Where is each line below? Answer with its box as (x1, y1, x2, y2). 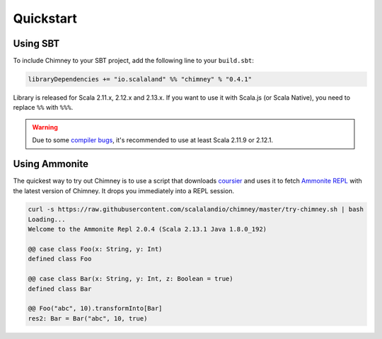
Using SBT (13, 38, 60, 50)
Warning (32, 122, 58, 131)
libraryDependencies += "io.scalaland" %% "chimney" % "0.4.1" (28, 75, 253, 84)
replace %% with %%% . (13, 103, 74, 112)
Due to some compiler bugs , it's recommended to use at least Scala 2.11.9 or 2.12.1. (32, 136, 274, 144)
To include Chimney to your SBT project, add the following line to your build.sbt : (13, 57, 255, 65)
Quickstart (13, 11, 78, 26)
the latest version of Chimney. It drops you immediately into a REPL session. (13, 186, 235, 195)
